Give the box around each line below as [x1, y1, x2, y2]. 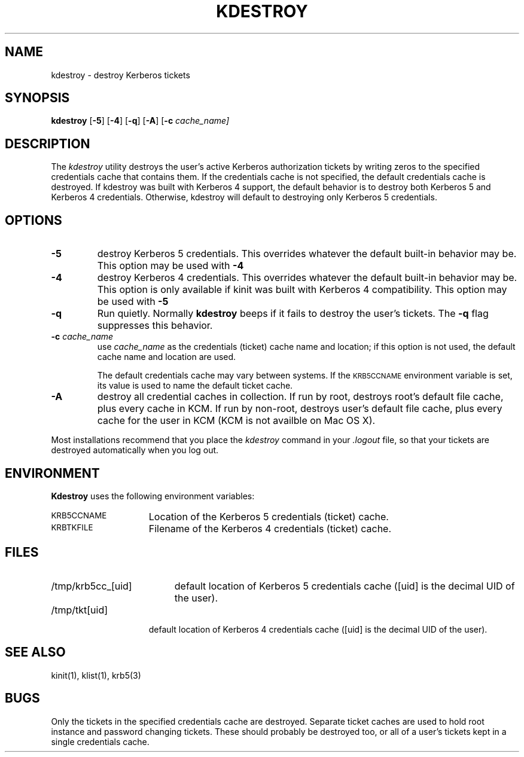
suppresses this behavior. [97, 319, 213, 332]
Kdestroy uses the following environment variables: [51, 490, 255, 501]
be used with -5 [97, 295, 169, 308]
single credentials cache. [51, 736, 150, 747]
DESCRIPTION [5, 136, 90, 151]
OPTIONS [5, 212, 62, 228]
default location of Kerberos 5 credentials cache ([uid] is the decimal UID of [174, 579, 515, 592]
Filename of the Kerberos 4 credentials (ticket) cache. [148, 522, 392, 535]
